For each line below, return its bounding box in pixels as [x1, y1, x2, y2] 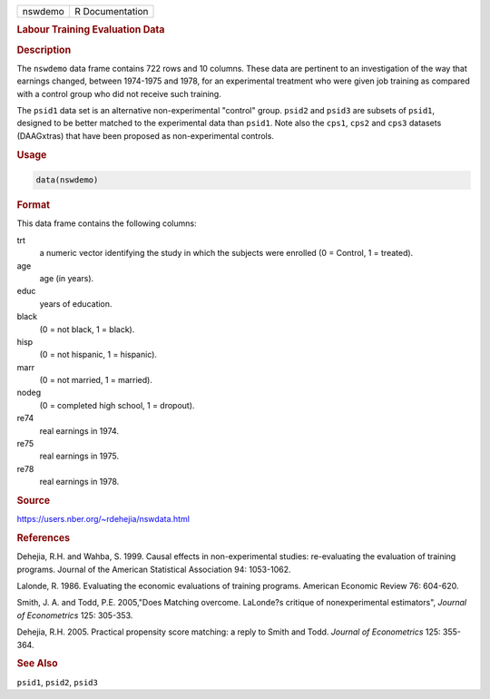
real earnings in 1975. [39, 450, 120, 462]
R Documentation [73, 5, 149, 17]
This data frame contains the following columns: [16, 218, 197, 229]
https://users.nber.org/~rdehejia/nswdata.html [16, 514, 191, 525]
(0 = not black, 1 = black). [39, 323, 135, 335]
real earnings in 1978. [39, 477, 120, 487]
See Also [16, 657, 58, 670]
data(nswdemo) [35, 175, 99, 185]
